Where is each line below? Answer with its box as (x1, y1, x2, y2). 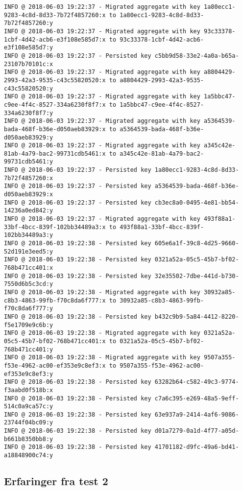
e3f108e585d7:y (4, 44, 53, 51)
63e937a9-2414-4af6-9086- (154, 411, 239, 418)
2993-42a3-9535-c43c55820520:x (4, 76, 106, 84)
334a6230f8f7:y (4, 109, 53, 117)
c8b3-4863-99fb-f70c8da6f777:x (4, 297, 106, 304)
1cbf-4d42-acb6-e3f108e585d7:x (4, 36, 106, 43)
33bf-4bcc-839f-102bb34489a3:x (4, 223, 106, 231)
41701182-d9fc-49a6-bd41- (154, 444, 239, 451)
